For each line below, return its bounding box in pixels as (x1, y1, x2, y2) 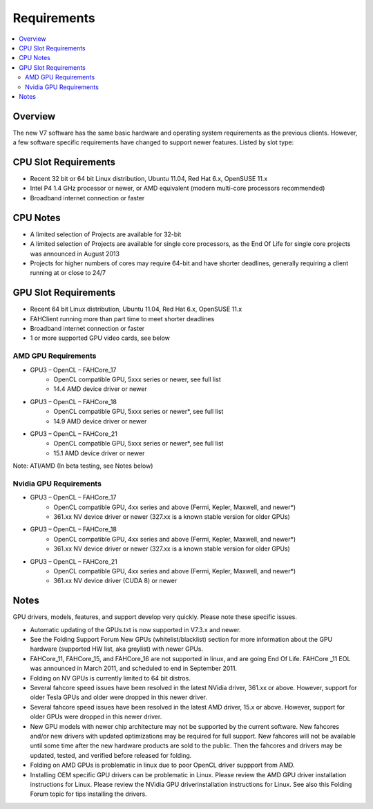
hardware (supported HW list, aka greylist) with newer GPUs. (30, 645, 204, 653)
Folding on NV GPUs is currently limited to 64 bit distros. (30, 674, 191, 682)
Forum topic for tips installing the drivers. (30, 790, 148, 798)
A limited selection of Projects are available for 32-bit (30, 230, 182, 238)
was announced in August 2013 (30, 249, 120, 258)
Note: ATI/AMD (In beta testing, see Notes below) (12, 461, 153, 470)
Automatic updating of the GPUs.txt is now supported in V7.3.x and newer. (30, 625, 241, 634)
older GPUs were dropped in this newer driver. (30, 712, 162, 721)
